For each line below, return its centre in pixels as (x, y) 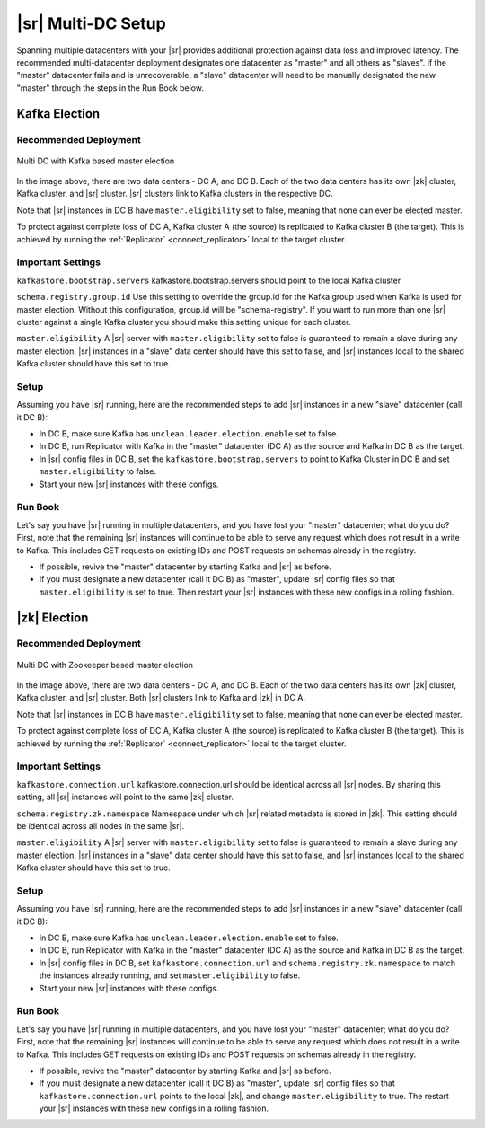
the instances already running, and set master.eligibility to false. (170, 975)
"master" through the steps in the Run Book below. (110, 88)
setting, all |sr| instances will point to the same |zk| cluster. (125, 797)
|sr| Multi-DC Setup (91, 23)
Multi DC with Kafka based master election (96, 161)
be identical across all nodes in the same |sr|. (101, 825)
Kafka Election (58, 114)
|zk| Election (53, 617)
